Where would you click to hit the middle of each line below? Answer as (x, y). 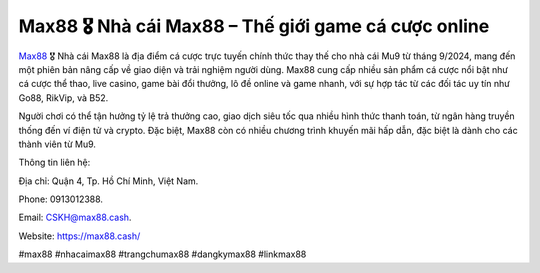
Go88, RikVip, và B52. (63, 97)
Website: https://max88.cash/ (79, 236)
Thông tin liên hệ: (54, 162)
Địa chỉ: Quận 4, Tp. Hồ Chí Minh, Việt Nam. (108, 181)
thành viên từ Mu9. (57, 144)
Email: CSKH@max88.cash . (75, 217)
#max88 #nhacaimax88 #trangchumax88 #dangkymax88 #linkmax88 (162, 254)
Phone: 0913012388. (61, 199)
